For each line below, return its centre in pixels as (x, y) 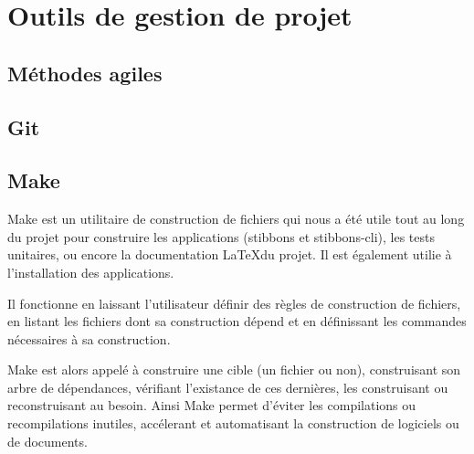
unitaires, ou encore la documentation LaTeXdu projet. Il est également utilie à (230, 254)
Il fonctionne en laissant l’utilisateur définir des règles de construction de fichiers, (234, 303)
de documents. (47, 441)
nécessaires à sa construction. (89, 338)
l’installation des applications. (91, 272)
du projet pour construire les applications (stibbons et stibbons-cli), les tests (221, 236)
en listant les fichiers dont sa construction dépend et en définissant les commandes (237, 321)
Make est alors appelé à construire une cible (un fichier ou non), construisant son (234, 370)
